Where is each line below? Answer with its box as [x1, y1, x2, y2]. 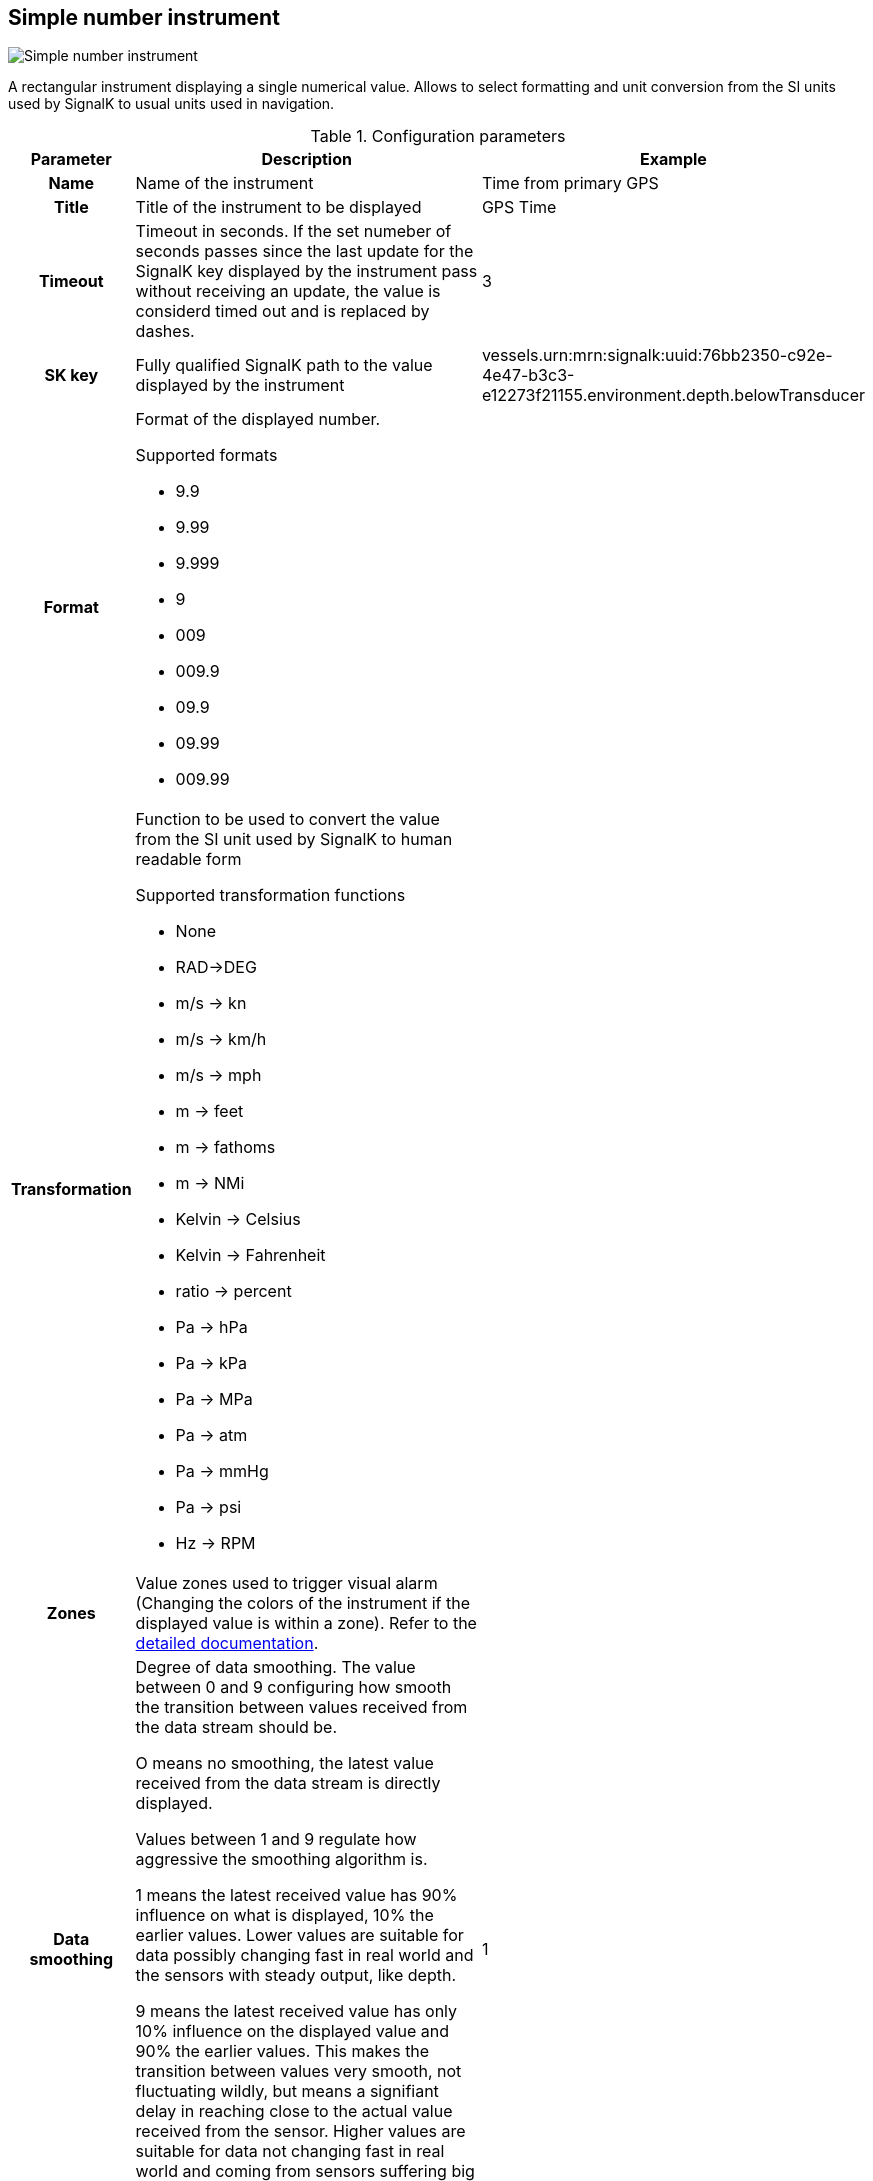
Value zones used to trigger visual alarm [135, 1573, 438, 1594]
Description [261, 149, 352, 170]
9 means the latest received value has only [135, 2001, 458, 2022]
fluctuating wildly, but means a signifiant [135, 2081, 439, 2102]
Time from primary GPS [481, 173, 659, 194]
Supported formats [135, 445, 278, 466]
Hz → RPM [175, 1533, 256, 1554]
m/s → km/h [175, 1029, 267, 1050]
